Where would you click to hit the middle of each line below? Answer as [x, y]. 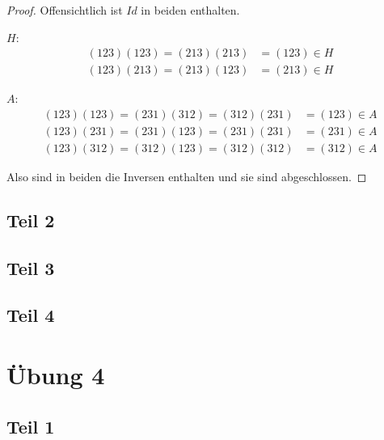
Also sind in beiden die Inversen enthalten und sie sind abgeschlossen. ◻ [187, 176]
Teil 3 [31, 267]
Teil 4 [31, 315]
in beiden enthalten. [190, 10]
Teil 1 [31, 426]
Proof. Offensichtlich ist [65, 10]
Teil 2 [31, 220]
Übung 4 [56, 375]
